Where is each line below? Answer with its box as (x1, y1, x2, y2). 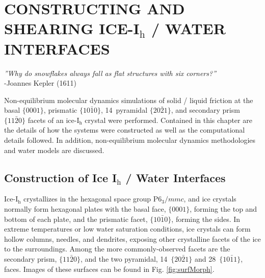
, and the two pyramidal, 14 (80, 254, 168, 264)
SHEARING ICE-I (4, 18, 140, 39)
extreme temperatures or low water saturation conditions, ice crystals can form (4, 223, 251, 234)
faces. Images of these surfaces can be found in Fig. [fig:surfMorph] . (4, 263, 215, 274)
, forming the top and (190, 204, 257, 214)
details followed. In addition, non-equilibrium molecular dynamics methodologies (4, 135, 256, 145)
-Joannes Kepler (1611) (4, 78, 76, 88)
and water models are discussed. (4, 144, 104, 155)
